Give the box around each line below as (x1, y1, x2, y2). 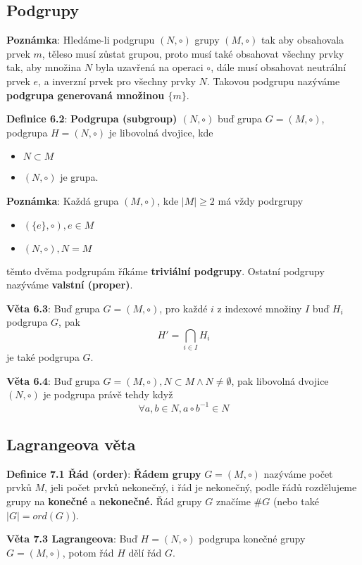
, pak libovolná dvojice (231, 373, 329, 388)
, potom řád (62, 545, 114, 559)
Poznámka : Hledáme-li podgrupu (6, 32, 155, 47)
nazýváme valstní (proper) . (6, 277, 133, 292)
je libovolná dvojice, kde (108, 125, 213, 139)
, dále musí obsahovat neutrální (211, 60, 347, 75)
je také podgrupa (6, 350, 80, 364)
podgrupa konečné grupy (199, 531, 306, 546)
